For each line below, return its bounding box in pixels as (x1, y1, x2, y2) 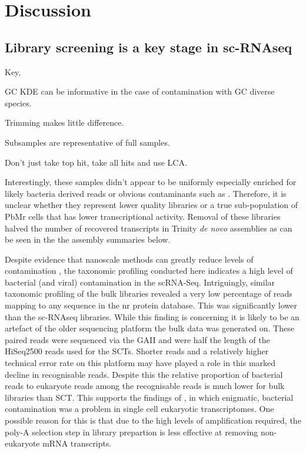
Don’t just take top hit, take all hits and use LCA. (5, 156, 187, 168)
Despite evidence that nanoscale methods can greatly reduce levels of (5, 253, 254, 265)
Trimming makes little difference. (5, 116, 124, 129)
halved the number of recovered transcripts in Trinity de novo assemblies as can (5, 222, 292, 234)
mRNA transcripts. (42, 437, 112, 449)
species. (5, 96, 32, 109)
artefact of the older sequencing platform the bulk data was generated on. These (5, 322, 294, 334)
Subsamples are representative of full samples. (5, 136, 170, 148)
